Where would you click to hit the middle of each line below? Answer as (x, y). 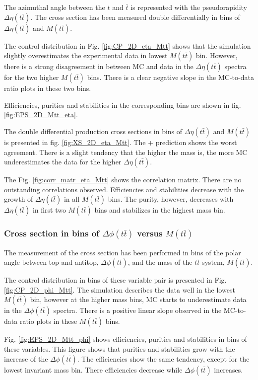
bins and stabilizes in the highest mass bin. (160, 210)
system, (213, 262)
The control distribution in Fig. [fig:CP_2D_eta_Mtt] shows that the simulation (128, 45)
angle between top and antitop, (51, 262)
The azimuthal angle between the (55, 7)
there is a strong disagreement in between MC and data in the (99, 66)
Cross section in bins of (52, 233)
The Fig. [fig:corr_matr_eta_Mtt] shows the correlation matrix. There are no (123, 180)
